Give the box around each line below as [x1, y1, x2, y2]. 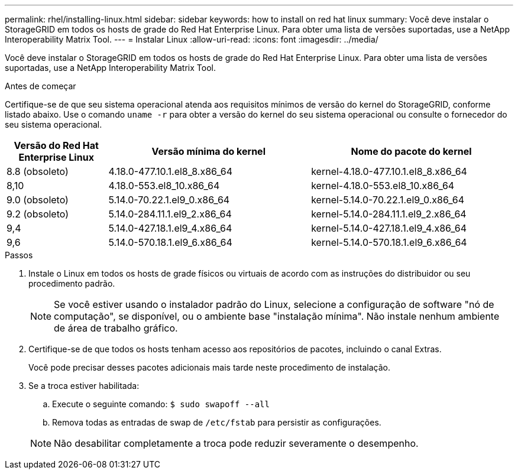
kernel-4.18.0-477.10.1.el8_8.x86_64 [311, 165, 467, 177]
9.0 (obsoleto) [7, 194, 69, 206]
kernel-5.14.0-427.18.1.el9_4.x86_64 [311, 222, 467, 234]
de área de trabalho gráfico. [54, 322, 178, 334]
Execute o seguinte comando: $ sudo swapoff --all [52, 399, 270, 409]
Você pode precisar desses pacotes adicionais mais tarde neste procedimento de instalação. [28, 362, 390, 372]
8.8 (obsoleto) [7, 165, 69, 177]
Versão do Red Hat [14, 139, 99, 151]
